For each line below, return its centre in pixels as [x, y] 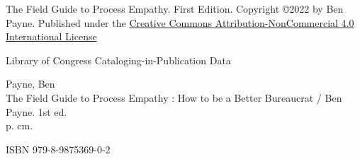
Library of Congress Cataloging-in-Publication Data [118, 60]
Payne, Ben [30, 84]
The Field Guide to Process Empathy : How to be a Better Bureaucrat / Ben [174, 97]
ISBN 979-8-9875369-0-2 [58, 149]
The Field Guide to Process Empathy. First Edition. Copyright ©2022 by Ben [175, 8]
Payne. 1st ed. [36, 111]
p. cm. [19, 125]
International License [51, 36]
